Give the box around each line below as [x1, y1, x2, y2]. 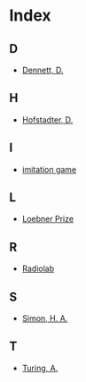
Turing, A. [21, 362, 59, 373]
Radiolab [21, 263, 55, 274]
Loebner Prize [21, 214, 74, 225]
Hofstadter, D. [21, 114, 74, 125]
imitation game [21, 164, 77, 174]
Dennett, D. [21, 64, 64, 75]
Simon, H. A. [21, 313, 68, 324]
